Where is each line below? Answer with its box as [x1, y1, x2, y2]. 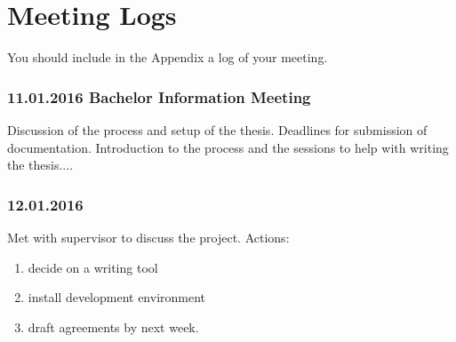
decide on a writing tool [28, 258, 158, 276]
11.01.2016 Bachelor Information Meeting [7, 85, 311, 107]
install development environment [28, 288, 206, 306]
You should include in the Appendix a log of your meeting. [7, 48, 328, 67]
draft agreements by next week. [28, 317, 199, 336]
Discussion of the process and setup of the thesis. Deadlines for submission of [7, 120, 428, 139]
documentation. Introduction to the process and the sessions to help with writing [7, 138, 449, 156]
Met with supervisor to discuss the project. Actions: [7, 227, 290, 246]
